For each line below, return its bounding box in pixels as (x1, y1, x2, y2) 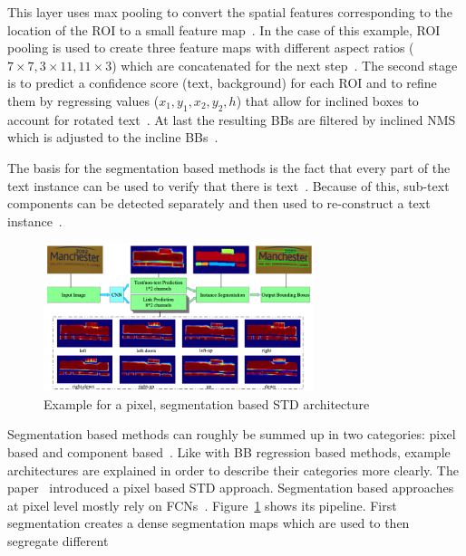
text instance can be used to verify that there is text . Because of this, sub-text (7, 176, 450, 195)
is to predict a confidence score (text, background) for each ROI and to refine (7, 73, 437, 92)
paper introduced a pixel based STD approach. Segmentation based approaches (7, 478, 454, 497)
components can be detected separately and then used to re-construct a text (7, 194, 431, 213)
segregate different (7, 531, 109, 550)
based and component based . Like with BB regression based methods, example (7, 442, 451, 461)
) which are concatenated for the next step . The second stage (112, 55, 458, 74)
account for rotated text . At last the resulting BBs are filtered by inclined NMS (7, 110, 456, 129)
